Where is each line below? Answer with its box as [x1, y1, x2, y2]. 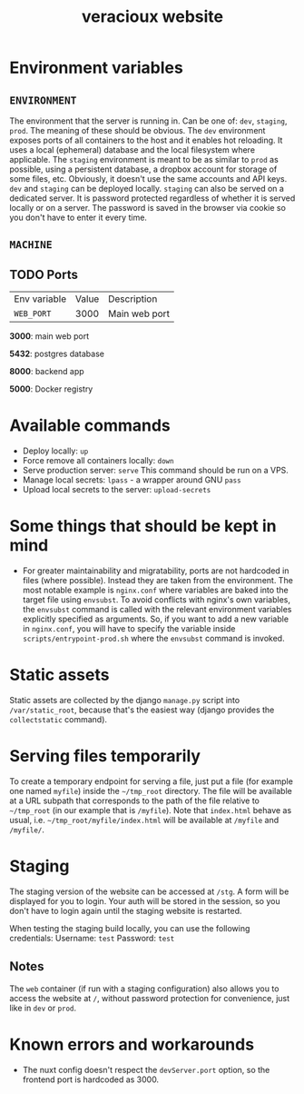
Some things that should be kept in [9, 516, 277, 537]
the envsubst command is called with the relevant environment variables [22, 604, 292, 615]
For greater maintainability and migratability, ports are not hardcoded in [22, 565, 289, 576]
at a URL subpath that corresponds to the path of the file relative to [9, 795, 260, 806]
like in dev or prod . [9, 1002, 77, 1013]
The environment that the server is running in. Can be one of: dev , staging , [9, 115, 288, 126]
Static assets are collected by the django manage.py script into [9, 695, 240, 706]
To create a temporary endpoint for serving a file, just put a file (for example [9, 775, 293, 787]
